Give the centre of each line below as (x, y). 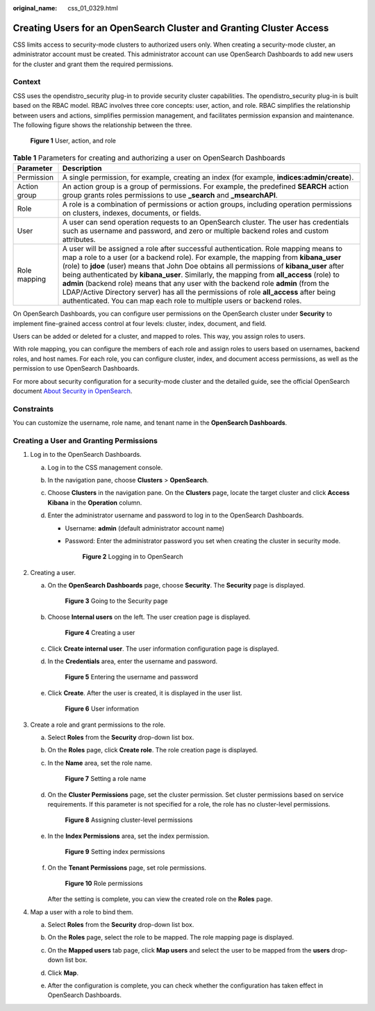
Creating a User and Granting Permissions (85, 440)
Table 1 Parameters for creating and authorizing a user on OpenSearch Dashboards (149, 158)
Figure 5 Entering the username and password (132, 677)
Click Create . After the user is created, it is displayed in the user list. (145, 693)
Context (27, 82)
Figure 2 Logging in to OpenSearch (133, 557)
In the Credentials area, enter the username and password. (133, 661)
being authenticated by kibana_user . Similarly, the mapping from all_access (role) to (201, 275)
